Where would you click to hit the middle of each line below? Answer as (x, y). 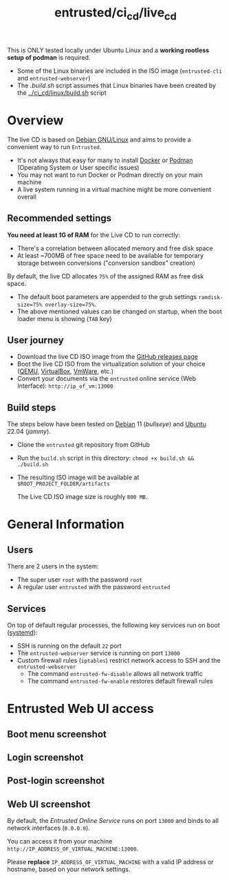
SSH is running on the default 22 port (69, 646)
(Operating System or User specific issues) (78, 167)
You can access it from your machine (60, 841)
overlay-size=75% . (70, 304)
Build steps (32, 407)
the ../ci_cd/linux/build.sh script (62, 92)
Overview (35, 120)
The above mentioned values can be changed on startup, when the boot (119, 311)
